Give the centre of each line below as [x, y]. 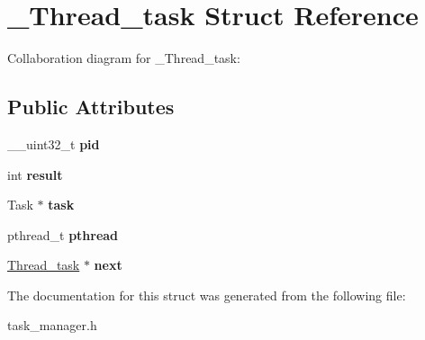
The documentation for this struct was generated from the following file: [207, 295]
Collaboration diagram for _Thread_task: [124, 58]
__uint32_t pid [54, 143]
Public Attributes [91, 107]
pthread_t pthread [63, 234]
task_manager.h [52, 325]
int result [35, 174]
